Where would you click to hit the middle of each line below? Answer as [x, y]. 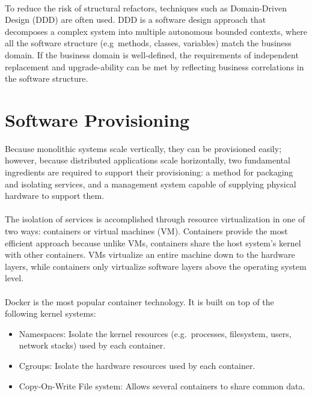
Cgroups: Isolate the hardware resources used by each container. [137, 365]
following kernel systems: [50, 313]
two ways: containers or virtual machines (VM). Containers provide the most [146, 231]
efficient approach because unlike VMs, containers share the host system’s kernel [153, 242]
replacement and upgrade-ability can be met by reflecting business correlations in [154, 66]
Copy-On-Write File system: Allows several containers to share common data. [162, 385]
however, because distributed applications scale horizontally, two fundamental [148, 160]
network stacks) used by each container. [92, 345]
